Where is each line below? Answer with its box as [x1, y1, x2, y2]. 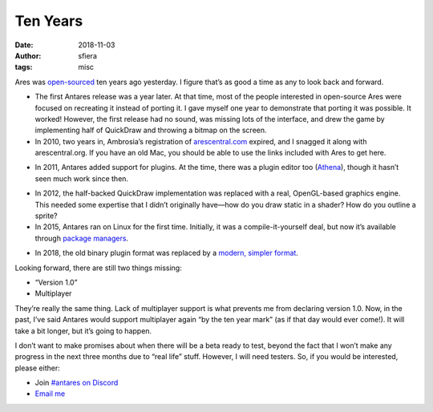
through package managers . [34, 233, 128, 243]
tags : [14, 63, 33, 72]
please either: [14, 363, 60, 373]
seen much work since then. [34, 173, 128, 184]
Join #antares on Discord [34, 378, 119, 388]
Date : [14, 40, 34, 50]
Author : [14, 50, 42, 60]
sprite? [34, 211, 58, 220]
